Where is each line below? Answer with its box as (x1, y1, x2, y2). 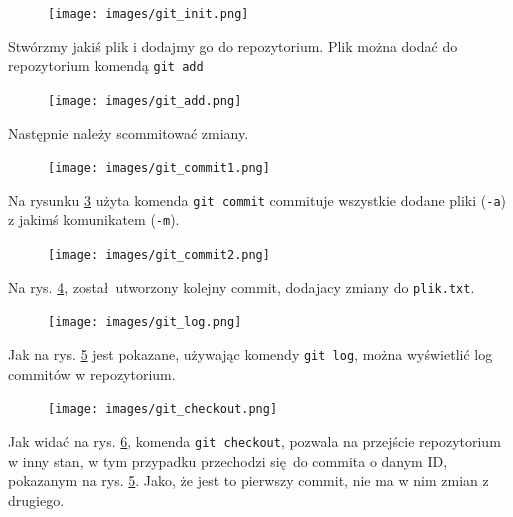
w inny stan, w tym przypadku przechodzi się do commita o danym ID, (8, 450, 448, 471)
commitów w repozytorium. (8, 363, 176, 384)
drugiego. (8, 489, 65, 510)
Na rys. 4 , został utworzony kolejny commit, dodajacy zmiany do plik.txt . (8, 276, 475, 297)
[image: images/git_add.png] (48, 93, 242, 108)
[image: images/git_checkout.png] (48, 402, 278, 417)
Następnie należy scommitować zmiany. (8, 122, 249, 143)
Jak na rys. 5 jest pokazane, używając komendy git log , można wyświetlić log (8, 344, 493, 365)
